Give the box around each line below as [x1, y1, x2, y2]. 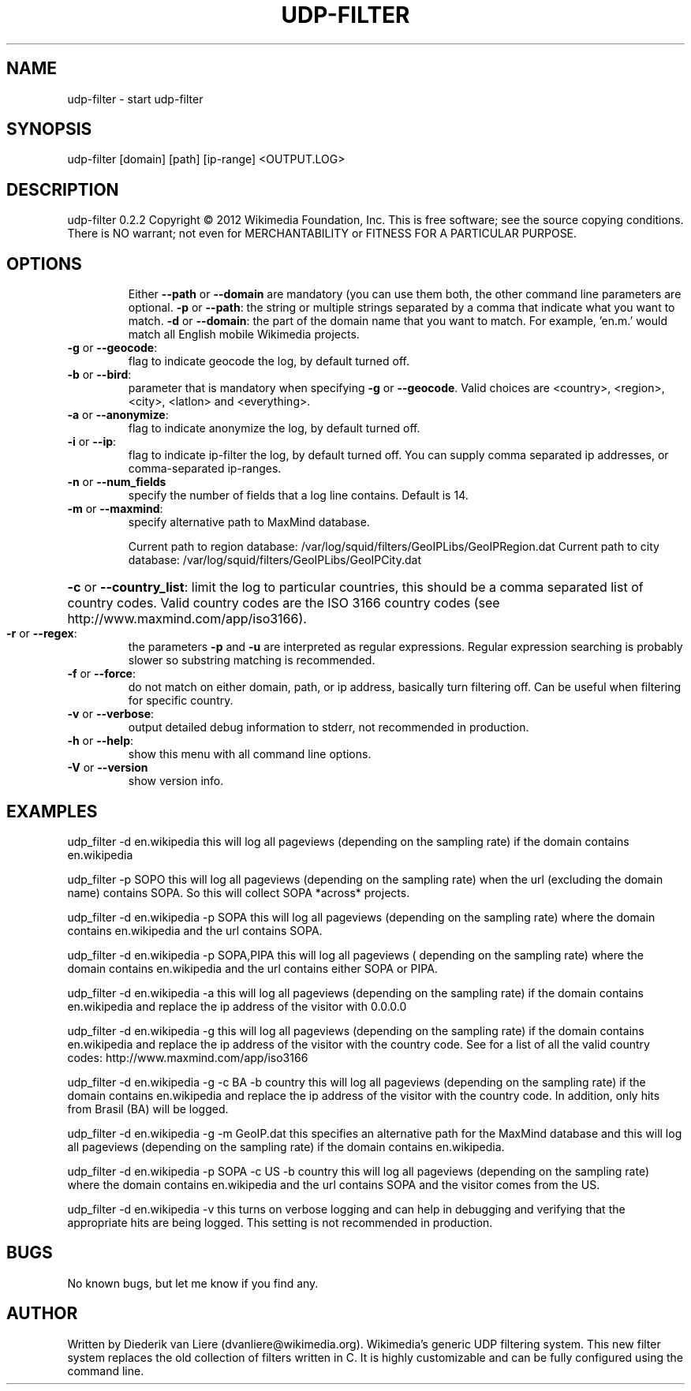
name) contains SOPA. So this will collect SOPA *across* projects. [67, 885, 410, 899]
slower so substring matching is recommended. [128, 653, 375, 667]
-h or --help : [67, 734, 134, 748]
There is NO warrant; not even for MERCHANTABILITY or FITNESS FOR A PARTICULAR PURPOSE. [67, 226, 577, 241]
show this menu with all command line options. [128, 747, 372, 761]
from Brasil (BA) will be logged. [67, 1101, 229, 1116]
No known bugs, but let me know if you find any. [67, 1276, 319, 1290]
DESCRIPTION [6, 179, 119, 200]
